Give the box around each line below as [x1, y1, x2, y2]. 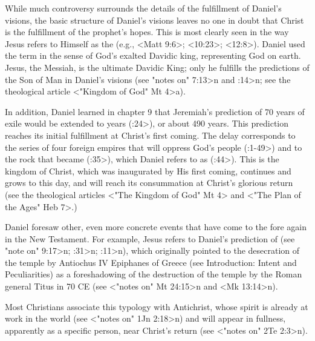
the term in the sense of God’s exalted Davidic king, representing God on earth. [5, 49, 301, 62]
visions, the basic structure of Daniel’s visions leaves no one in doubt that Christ [5, 13, 304, 26]
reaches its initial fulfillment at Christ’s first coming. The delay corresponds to [5, 128, 296, 141]
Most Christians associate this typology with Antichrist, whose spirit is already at [5, 300, 308, 313]
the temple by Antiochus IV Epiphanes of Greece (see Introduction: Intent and [5, 256, 297, 268]
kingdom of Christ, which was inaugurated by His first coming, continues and [5, 164, 291, 177]
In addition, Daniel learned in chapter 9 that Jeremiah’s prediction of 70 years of [5, 105, 305, 118]
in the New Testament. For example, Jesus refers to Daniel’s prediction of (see [5, 232, 295, 245]
